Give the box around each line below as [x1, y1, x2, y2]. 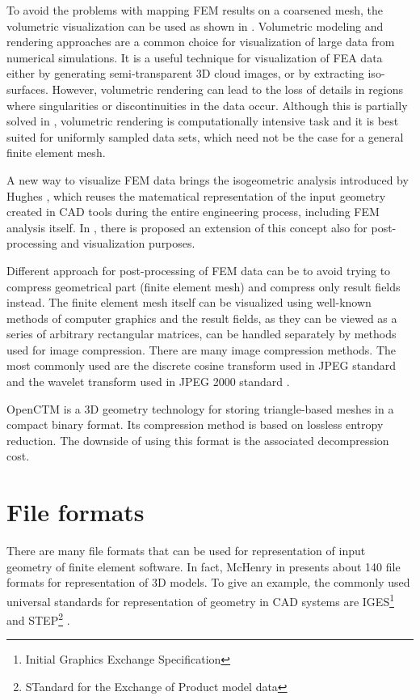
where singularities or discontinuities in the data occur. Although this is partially [6, 96, 408, 113]
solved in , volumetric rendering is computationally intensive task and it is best [6, 112, 399, 129]
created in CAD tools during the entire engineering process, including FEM [6, 203, 380, 220]
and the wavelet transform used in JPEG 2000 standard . [6, 373, 290, 390]
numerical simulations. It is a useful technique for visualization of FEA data [6, 49, 383, 66]
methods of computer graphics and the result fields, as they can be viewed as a [6, 309, 397, 326]
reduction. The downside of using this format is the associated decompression [6, 431, 389, 448]
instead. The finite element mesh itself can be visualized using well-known [6, 294, 372, 311]
